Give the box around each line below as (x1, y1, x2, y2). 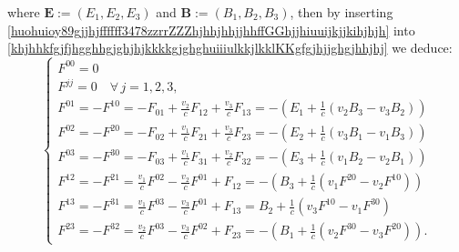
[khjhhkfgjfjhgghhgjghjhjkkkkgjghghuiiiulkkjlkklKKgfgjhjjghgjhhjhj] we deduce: (7, 38, 453, 57)
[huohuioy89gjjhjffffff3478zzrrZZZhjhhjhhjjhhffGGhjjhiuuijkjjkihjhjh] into (7, 20, 415, 39)
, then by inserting (290, 3, 393, 21)
